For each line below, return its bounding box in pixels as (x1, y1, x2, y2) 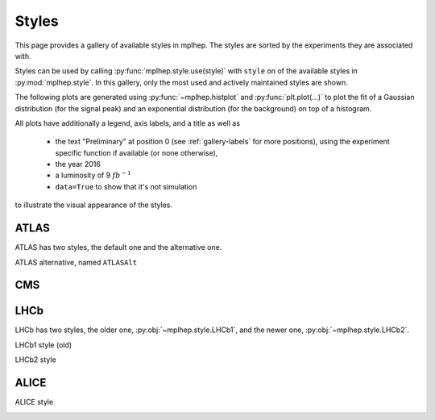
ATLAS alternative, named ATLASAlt (14, 257, 137, 267)
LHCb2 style (14, 355, 56, 364)
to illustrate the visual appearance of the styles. (14, 200, 173, 210)
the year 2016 (55, 160, 101, 169)
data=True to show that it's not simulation (55, 181, 197, 191)
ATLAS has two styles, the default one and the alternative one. (14, 243, 222, 252)
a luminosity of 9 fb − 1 (55, 169, 132, 181)
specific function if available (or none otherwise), (55, 148, 218, 157)
